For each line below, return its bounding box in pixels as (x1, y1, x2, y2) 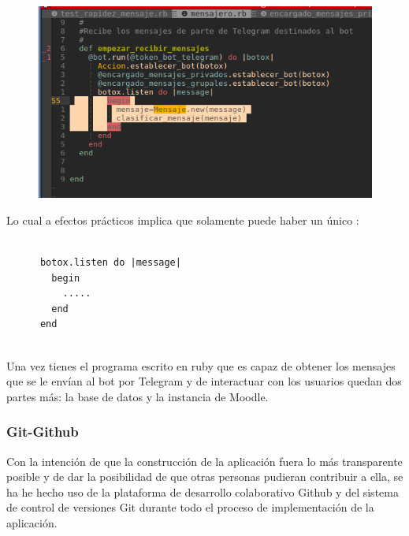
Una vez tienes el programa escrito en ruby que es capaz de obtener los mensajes (6, 357, 396, 374)
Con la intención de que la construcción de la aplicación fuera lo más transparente (6, 452, 403, 469)
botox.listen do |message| (39, 257, 181, 269)
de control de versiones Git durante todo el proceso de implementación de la (6, 499, 374, 516)
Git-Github (6, 422, 79, 441)
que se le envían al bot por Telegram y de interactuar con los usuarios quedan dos (6, 373, 402, 389)
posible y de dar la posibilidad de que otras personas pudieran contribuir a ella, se (6, 468, 403, 485)
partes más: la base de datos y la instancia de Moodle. (6, 388, 269, 404)
